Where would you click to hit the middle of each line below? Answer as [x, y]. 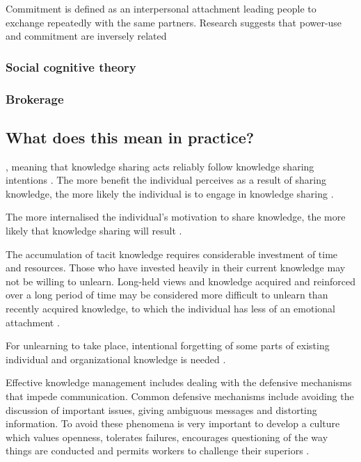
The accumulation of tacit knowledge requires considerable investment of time [172, 254]
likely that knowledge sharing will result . [94, 231]
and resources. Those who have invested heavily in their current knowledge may [176, 268]
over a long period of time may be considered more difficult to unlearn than [167, 295]
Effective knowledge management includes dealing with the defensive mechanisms [179, 382]
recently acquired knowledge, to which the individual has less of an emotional [170, 309]
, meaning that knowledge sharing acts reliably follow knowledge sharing [160, 166]
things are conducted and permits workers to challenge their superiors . [158, 451]
